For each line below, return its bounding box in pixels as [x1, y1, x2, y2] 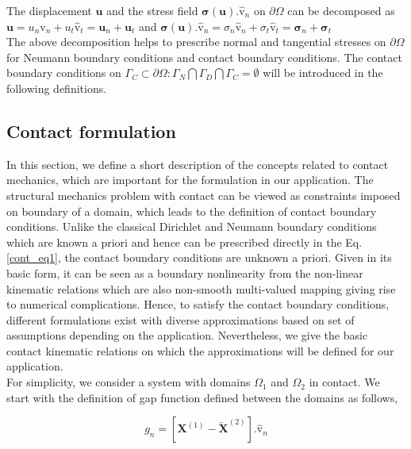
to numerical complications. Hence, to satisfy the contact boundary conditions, [6, 296, 390, 313]
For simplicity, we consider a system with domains [6, 374, 251, 390]
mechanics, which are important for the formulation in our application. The [6, 171, 374, 188]
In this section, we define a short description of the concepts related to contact [6, 155, 389, 172]
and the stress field [106, 2, 198, 18]
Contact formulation [6, 118, 176, 143]
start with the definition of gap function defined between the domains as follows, [6, 389, 398, 405]
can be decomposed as [287, 2, 395, 18]
